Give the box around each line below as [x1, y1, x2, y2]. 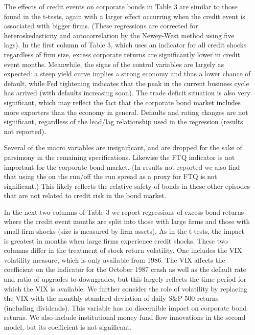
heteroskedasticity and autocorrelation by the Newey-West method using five [4, 30, 234, 40]
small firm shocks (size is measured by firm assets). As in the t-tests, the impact [4, 226, 244, 236]
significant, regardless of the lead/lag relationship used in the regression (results [4, 116, 243, 127]
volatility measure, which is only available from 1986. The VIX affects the [4, 254, 225, 265]
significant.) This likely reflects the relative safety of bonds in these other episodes [4, 180, 250, 191]
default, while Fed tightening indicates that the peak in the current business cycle [4, 78, 249, 88]
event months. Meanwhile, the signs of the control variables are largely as [4, 59, 224, 69]
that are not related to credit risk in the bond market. [4, 190, 166, 201]
